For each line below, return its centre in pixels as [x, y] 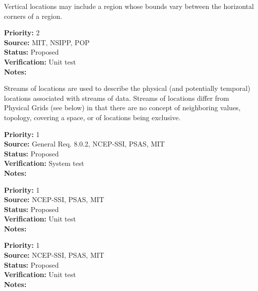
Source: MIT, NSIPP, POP [47, 42]
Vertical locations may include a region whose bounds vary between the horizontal [129, 6]
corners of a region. [33, 16]
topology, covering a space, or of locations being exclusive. [92, 117]
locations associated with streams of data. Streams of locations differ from [117, 98]
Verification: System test [44, 163]
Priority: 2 [22, 33]
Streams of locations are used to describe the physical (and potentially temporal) [127, 88]
